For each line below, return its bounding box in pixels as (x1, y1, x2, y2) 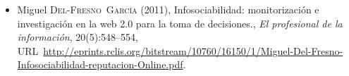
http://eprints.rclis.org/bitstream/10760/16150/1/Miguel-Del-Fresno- (43, 43, 343, 58)
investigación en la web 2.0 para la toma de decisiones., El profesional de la (17, 15, 343, 30)
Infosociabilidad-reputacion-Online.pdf (17, 57, 183, 72)
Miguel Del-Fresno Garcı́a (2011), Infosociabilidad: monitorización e (17, 2, 319, 16)
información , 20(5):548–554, (17, 30, 138, 44)
